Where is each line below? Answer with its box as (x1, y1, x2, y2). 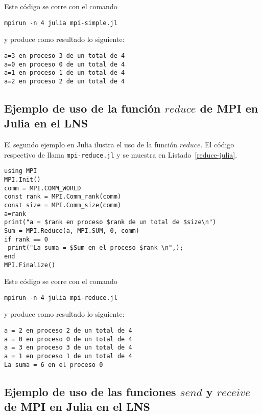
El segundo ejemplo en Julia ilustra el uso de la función (4, 139, 178, 150)
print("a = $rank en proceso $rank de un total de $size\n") (4, 219, 217, 226)
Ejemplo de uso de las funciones (4, 383, 176, 399)
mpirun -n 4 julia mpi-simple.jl (4, 19, 117, 27)
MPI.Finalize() (4, 261, 56, 269)
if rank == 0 (4, 235, 48, 243)
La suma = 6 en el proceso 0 (4, 361, 103, 368)
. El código (200, 139, 234, 150)
